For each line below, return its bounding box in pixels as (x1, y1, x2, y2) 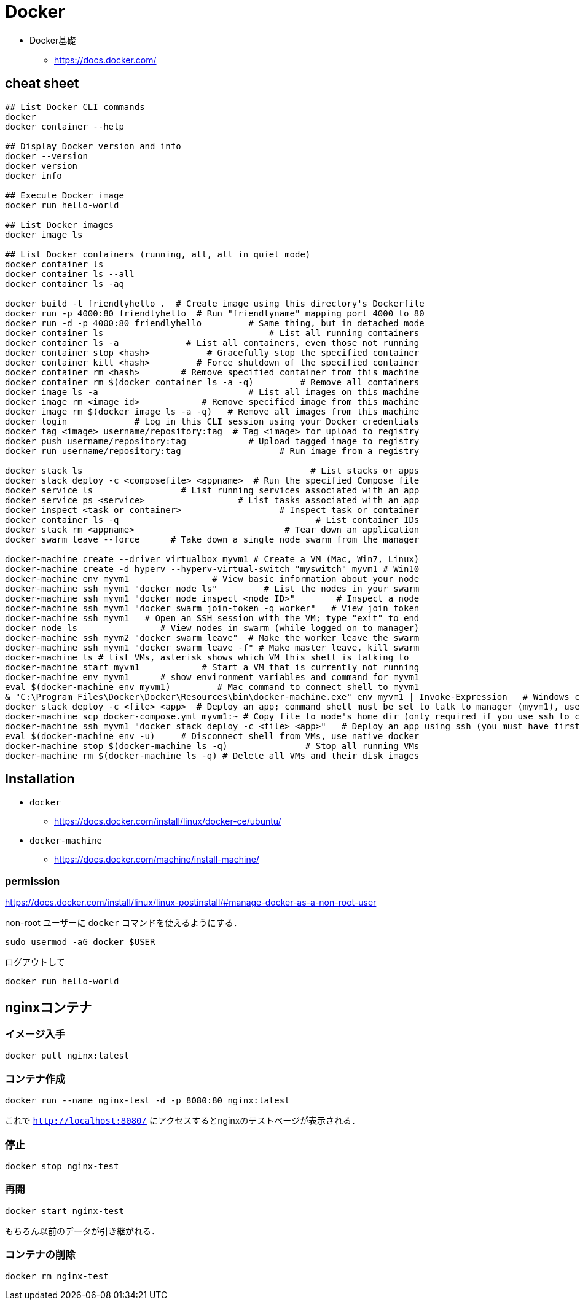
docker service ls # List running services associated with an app (5, 485, 420, 495)
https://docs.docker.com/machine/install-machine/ (54, 854, 259, 865)
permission (5, 874, 60, 887)
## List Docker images (5, 219, 114, 230)
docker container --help (5, 121, 124, 131)
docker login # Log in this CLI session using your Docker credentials (5, 416, 420, 426)
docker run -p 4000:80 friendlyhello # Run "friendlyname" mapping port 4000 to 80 (5, 308, 425, 318)
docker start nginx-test (5, 1205, 124, 1216)
